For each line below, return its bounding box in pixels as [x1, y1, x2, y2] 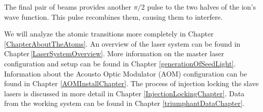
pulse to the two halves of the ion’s [147, 2, 256, 12]
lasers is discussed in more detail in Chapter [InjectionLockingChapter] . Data [4, 88, 245, 98]
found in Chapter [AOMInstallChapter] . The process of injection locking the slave [4, 78, 259, 89]
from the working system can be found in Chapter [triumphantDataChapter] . [4, 98, 245, 108]
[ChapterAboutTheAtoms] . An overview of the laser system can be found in [4, 38, 241, 49]
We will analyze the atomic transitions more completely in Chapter [4, 28, 214, 39]
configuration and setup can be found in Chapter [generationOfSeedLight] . [4, 58, 236, 68]
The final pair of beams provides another [4, 2, 131, 12]
